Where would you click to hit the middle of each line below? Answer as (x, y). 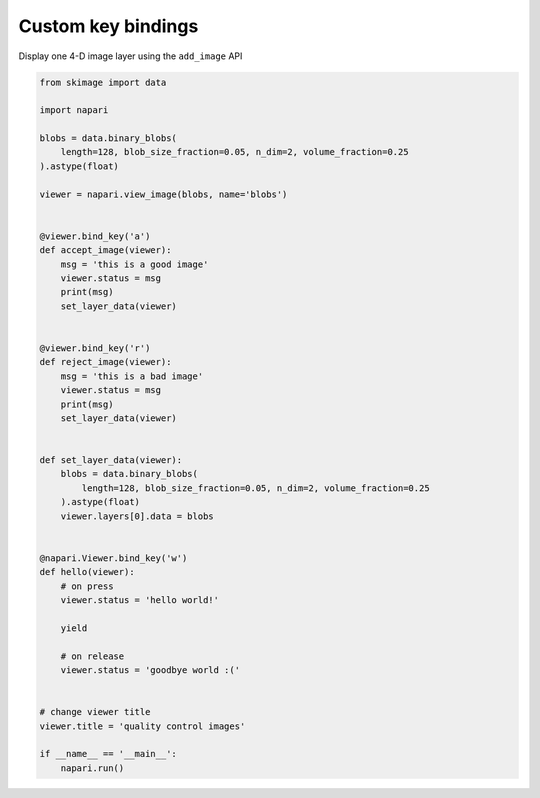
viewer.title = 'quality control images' (142, 726)
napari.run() (92, 768)
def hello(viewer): (87, 572)
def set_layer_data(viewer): (111, 460)
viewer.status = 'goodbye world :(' (150, 669)
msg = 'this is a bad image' (132, 376)
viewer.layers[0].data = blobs (137, 516)
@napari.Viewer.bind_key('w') (113, 558)
